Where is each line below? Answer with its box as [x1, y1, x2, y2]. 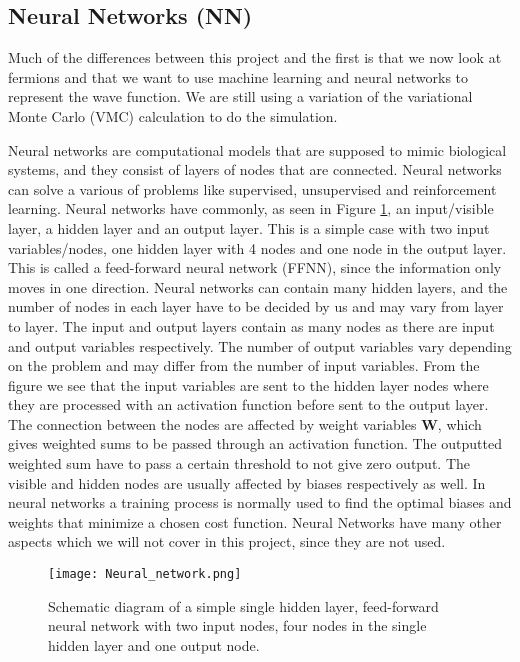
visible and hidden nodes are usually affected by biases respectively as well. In [8, 472, 486, 493]
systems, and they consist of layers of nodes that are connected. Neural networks [8, 159, 502, 180]
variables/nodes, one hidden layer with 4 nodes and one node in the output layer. [8, 237, 507, 258]
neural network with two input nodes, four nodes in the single [48, 615, 427, 636]
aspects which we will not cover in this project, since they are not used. [8, 531, 446, 552]
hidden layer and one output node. [48, 634, 260, 655]
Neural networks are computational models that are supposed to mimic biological [8, 139, 507, 160]
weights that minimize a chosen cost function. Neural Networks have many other [8, 511, 502, 532]
